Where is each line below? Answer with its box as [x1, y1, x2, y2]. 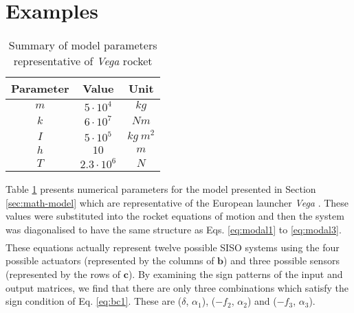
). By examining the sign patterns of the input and [128, 267, 343, 281]
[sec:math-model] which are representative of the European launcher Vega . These [5, 195, 349, 209]
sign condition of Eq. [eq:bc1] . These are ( [5, 294, 182, 308]
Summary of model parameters [8, 37, 157, 54]
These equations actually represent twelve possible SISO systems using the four [5, 240, 340, 254]
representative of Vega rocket [13, 53, 153, 69]
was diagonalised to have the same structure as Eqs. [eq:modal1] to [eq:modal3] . [5, 222, 342, 236]
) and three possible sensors [223, 253, 340, 268]
